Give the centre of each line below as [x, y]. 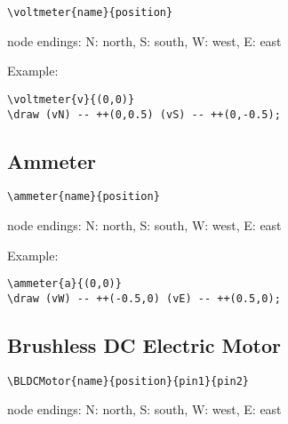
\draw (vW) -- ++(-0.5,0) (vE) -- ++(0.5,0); [144, 298]
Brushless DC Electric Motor [144, 344]
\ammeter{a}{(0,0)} [64, 284]
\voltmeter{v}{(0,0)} [71, 99]
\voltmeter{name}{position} [90, 12]
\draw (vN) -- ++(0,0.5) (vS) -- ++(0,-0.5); [144, 114]
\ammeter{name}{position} [84, 197]
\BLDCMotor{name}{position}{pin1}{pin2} [128, 381]
